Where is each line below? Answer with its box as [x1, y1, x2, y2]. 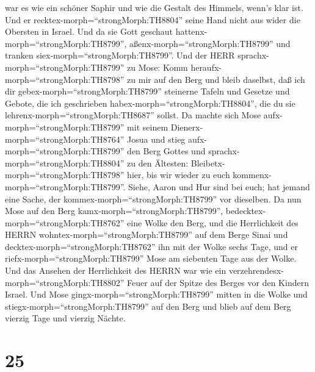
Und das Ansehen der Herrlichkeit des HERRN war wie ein [5, 264, 226, 277]
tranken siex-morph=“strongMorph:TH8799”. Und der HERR [5, 49, 235, 62]
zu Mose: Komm [127, 60, 188, 73]
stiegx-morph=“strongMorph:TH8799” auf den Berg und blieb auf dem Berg [5, 299, 291, 312]
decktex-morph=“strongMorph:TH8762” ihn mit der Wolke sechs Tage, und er [5, 240, 298, 252]
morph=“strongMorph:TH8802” [5, 276, 125, 288]
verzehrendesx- [228, 264, 284, 277]
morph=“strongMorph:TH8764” [5, 132, 125, 145]
